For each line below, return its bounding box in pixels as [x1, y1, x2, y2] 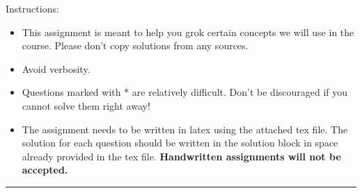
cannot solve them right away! [22, 98, 150, 112]
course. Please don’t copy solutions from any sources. [22, 38, 249, 53]
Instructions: [6, 1, 59, 15]
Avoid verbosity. [22, 61, 90, 76]
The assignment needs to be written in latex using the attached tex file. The [22, 121, 348, 136]
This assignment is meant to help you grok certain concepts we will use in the [22, 24, 354, 39]
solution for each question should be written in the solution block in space [22, 135, 338, 150]
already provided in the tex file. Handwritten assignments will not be [22, 149, 341, 163]
